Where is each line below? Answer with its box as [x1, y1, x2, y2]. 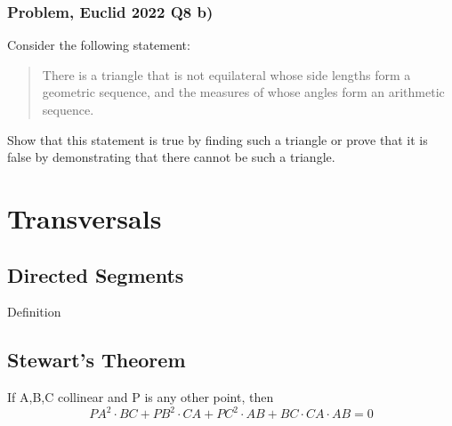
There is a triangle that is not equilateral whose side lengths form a [42, 65, 411, 84]
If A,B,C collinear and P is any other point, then [7, 388, 274, 406]
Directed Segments [7, 261, 184, 288]
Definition [7, 302, 61, 321]
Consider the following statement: [7, 36, 190, 54]
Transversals [7, 199, 162, 236]
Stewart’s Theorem [7, 346, 186, 374]
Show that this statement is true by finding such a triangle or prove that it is [7, 130, 428, 149]
